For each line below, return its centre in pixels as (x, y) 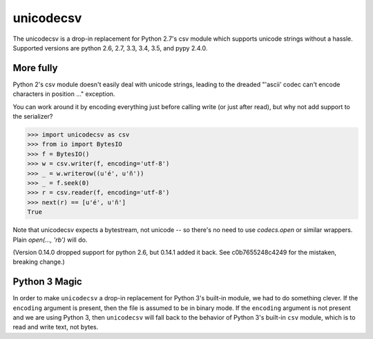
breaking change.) (39, 262)
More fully (35, 68)
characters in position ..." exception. (64, 94)
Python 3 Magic (47, 282)
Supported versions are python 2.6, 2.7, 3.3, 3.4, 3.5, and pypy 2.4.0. (110, 48)
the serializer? (33, 117)
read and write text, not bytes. (56, 327)
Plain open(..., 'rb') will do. (50, 240)
